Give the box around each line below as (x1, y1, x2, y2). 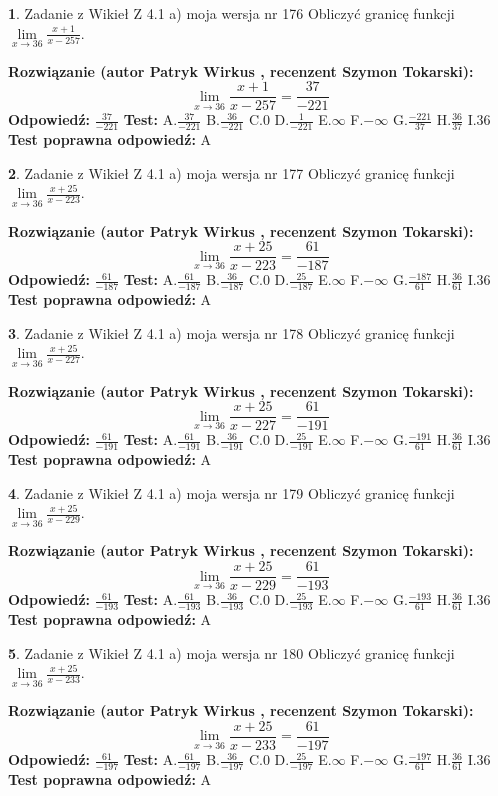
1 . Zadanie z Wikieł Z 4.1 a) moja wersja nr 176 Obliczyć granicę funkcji (8, 3, 455, 23)
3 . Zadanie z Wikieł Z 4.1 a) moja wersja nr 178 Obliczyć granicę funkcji (8, 322, 455, 343)
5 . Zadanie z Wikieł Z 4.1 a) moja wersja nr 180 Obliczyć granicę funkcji (8, 642, 455, 663)
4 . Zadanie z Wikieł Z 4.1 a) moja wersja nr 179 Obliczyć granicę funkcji (8, 482, 455, 503)
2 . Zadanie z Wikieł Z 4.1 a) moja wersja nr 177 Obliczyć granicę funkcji (8, 162, 455, 183)
